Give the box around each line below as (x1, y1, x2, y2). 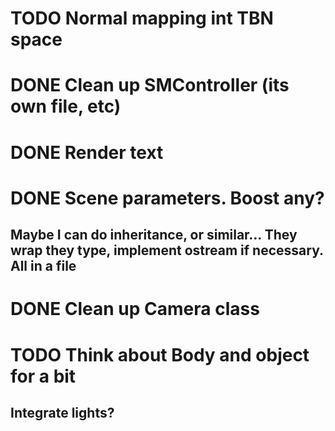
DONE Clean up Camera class (10, 298, 260, 321)
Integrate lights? (10, 404, 115, 421)
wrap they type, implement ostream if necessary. (10, 242, 324, 259)
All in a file (10, 258, 77, 275)
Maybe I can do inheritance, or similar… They (10, 227, 298, 244)
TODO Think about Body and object (10, 343, 310, 366)
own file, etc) (10, 95, 122, 118)
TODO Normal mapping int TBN (10, 7, 274, 30)
